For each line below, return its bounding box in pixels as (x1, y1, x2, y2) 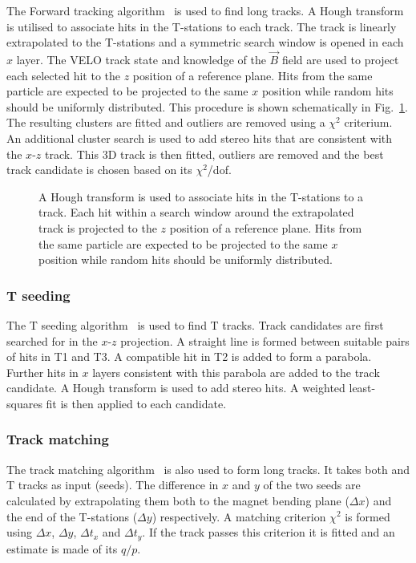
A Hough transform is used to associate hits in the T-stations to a (38, 188, 364, 205)
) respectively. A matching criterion (151, 508, 326, 525)
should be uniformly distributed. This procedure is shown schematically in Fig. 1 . (6, 98, 408, 115)
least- (349, 379, 376, 396)
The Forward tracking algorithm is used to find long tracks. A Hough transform (6, 2, 404, 18)
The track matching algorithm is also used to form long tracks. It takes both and (6, 460, 410, 477)
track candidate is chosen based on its (6, 161, 192, 178)
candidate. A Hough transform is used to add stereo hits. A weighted (6, 379, 345, 396)
